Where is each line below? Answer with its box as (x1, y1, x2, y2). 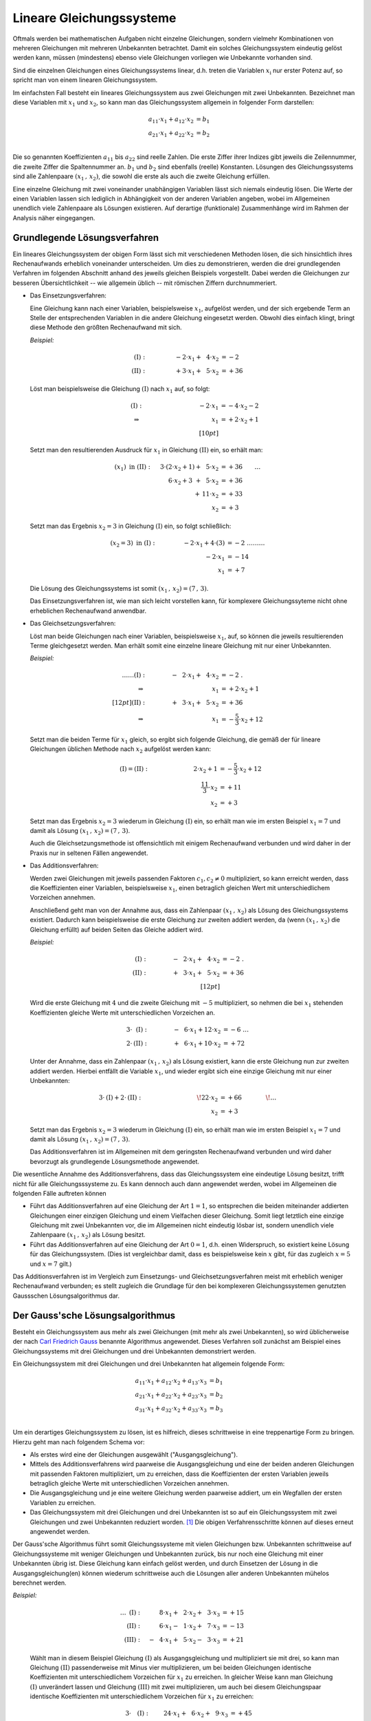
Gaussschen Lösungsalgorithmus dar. (12, 1291, 120, 1300)
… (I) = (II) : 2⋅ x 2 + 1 (113, 765, 218, 774)
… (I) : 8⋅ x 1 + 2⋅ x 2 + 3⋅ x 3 (120, 1608, 221, 1618)
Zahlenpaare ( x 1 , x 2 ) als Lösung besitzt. (30, 1231, 146, 1240)
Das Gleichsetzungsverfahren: (30, 620, 116, 628)
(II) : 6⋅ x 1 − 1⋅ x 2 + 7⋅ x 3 (126, 1622, 221, 1632)
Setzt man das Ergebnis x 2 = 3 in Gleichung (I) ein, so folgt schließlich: (30, 522, 232, 531)
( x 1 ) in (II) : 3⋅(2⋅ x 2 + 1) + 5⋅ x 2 (114, 463, 219, 472)
